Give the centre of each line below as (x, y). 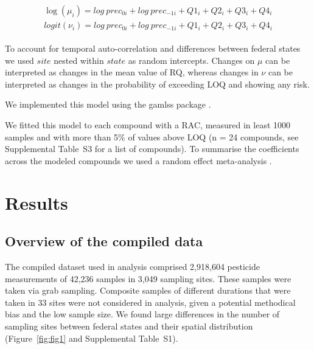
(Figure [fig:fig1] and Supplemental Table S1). (92, 338)
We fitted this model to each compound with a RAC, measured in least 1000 (148, 125)
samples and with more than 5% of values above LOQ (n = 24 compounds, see (152, 136)
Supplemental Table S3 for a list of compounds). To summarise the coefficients (152, 149)
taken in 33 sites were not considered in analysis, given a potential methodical (150, 302)
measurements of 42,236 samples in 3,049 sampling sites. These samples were (148, 278)
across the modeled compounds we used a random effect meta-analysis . (138, 160)
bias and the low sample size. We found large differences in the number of (142, 314)
